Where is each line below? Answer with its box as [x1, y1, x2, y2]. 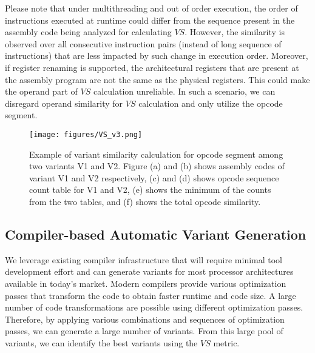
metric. [213, 336, 240, 349]
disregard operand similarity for [5, 96, 123, 109]
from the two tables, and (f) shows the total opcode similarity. [29, 195, 261, 207]
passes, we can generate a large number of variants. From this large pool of [5, 324, 283, 337]
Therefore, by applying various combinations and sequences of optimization [5, 312, 285, 325]
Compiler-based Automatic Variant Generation [5, 224, 307, 243]
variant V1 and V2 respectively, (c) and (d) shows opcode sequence [29, 171, 279, 184]
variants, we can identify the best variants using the [5, 336, 198, 349]
